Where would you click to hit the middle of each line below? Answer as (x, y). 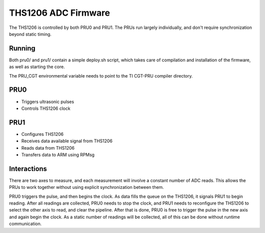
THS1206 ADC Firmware (60, 13)
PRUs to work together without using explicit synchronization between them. (87, 187)
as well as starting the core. (37, 67)
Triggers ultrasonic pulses (48, 102)
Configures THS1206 (42, 134)
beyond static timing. (30, 34)
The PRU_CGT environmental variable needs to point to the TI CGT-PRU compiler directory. (101, 76)
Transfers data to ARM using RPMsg (58, 155)
